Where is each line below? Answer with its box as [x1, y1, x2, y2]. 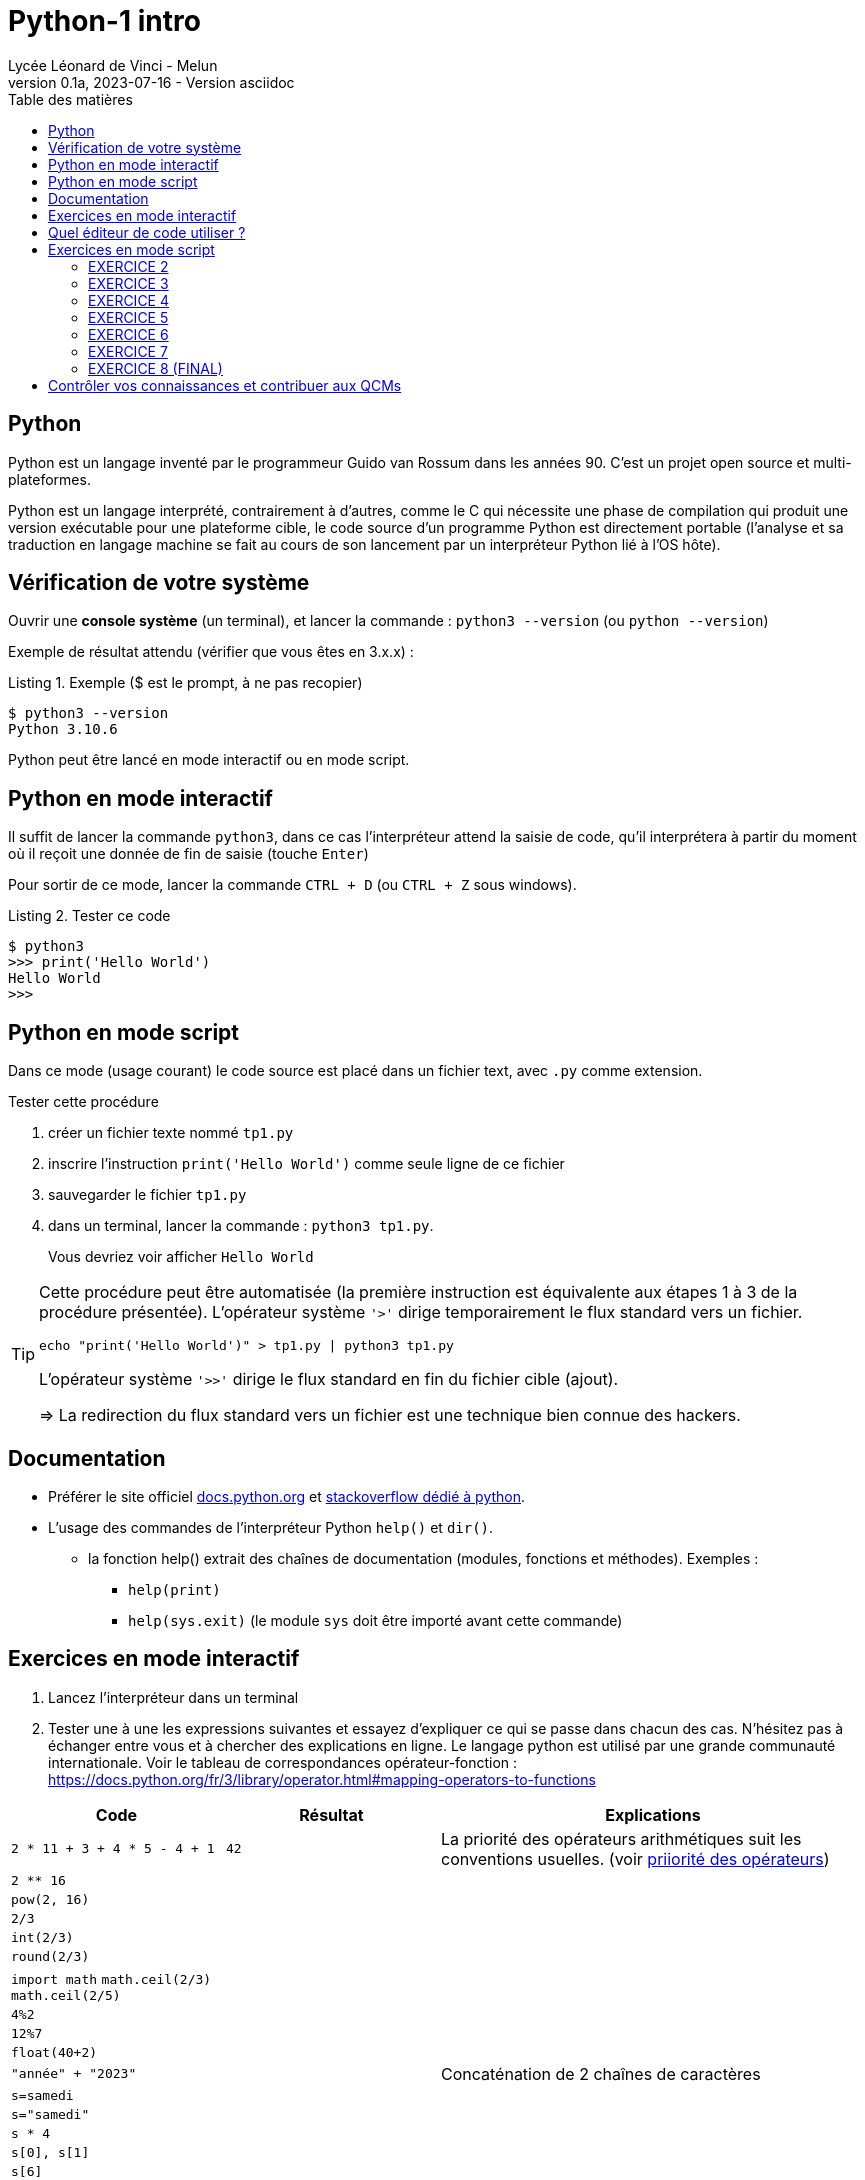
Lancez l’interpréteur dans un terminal [48, 1688, 299, 1706]
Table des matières [8, 90, 133, 108]
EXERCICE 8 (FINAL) [88, 359, 223, 377]
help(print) [128, 1581, 221, 1598]
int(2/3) [11, 1929, 74, 1945]
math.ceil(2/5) [11, 1987, 121, 2003]
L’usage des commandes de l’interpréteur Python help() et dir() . [48, 1518, 494, 1536]
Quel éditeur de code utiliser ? [48, 223, 246, 241]
